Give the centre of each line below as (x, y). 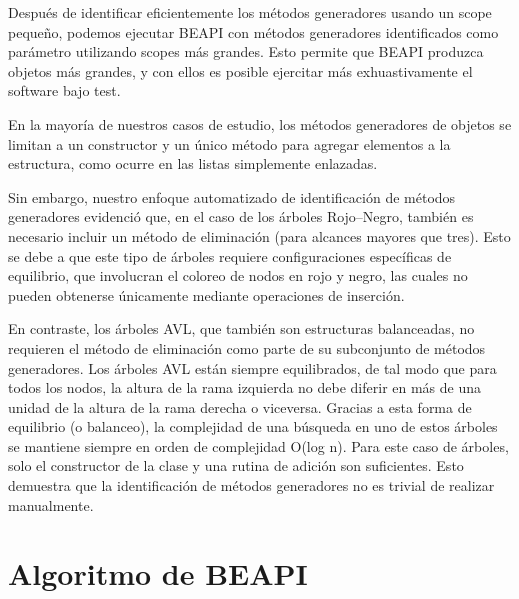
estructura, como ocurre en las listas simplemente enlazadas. (193, 163)
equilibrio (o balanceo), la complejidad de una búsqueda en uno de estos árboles (253, 426)
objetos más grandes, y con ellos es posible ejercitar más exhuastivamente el (240, 70)
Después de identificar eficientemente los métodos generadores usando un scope (250, 12)
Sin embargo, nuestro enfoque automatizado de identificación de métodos (232, 196)
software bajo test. (64, 90)
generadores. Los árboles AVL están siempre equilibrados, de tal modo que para (252, 367)
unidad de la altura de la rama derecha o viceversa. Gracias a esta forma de (240, 406)
